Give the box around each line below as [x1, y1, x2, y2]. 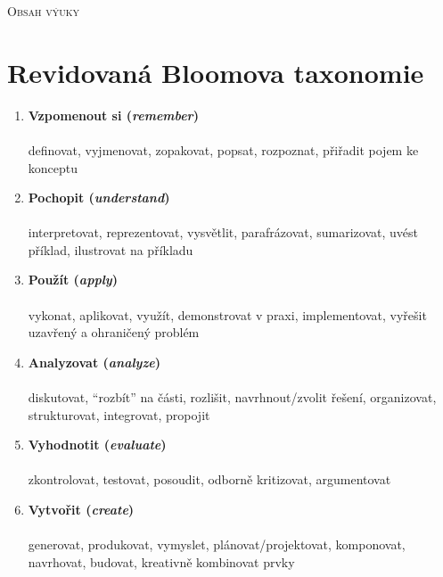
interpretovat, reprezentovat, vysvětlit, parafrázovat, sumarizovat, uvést [28, 223, 419, 242]
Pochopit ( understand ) [28, 188, 170, 207]
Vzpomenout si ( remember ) [28, 105, 199, 124]
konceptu [28, 158, 78, 177]
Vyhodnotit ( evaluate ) [28, 435, 167, 454]
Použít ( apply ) [28, 270, 118, 289]
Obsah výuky [7, 2, 79, 20]
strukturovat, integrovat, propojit [28, 405, 210, 424]
